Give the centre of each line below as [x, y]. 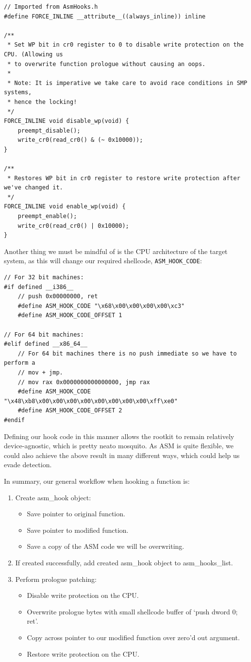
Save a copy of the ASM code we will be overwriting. [106, 546]
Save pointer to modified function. [78, 530]
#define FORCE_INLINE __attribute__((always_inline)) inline [105, 16]
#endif [14, 420]
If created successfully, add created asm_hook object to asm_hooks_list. [124, 562]
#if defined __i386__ [39, 287]
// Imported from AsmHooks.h [51, 7]
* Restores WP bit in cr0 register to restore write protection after [124, 178]
